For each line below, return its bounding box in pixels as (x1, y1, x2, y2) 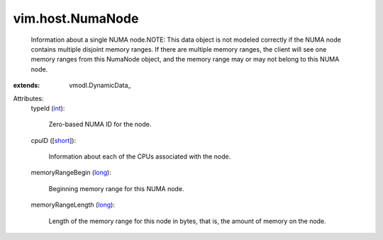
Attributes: (13, 94, 44, 103)
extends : (13, 81, 40, 90)
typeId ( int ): (30, 103, 65, 113)
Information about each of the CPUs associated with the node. (48, 152, 231, 161)
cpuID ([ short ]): (30, 136, 77, 144)
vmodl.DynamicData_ (69, 81, 131, 90)
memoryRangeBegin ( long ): (30, 168, 111, 177)
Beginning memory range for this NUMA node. (48, 184, 184, 193)
